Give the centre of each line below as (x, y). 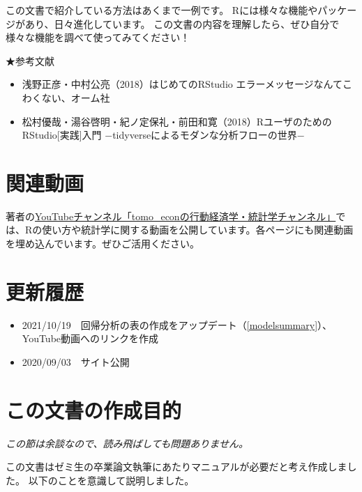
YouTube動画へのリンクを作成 (90, 338)
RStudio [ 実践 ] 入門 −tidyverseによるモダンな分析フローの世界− (163, 135)
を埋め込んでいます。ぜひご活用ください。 (103, 244)
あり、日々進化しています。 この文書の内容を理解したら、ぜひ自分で (182, 23)
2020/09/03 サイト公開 (76, 361)
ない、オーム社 (76, 97)
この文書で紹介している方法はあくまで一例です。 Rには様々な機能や (162, 10)
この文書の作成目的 (94, 409)
